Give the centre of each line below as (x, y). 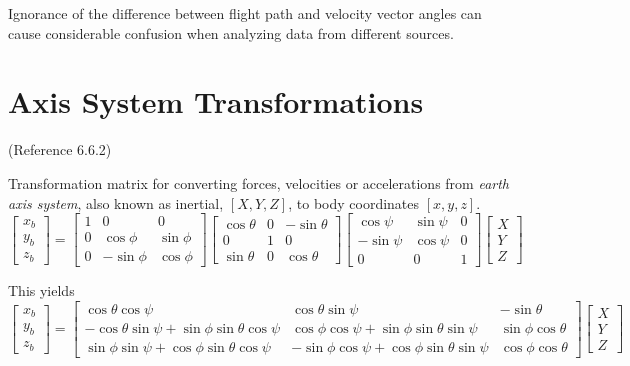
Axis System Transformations (216, 101)
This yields (41, 290)
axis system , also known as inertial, (116, 202)
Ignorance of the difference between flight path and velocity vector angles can (245, 13)
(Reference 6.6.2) (60, 149)
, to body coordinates (354, 202)
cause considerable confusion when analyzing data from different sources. (231, 32)
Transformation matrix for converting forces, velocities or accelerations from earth (259, 182)
